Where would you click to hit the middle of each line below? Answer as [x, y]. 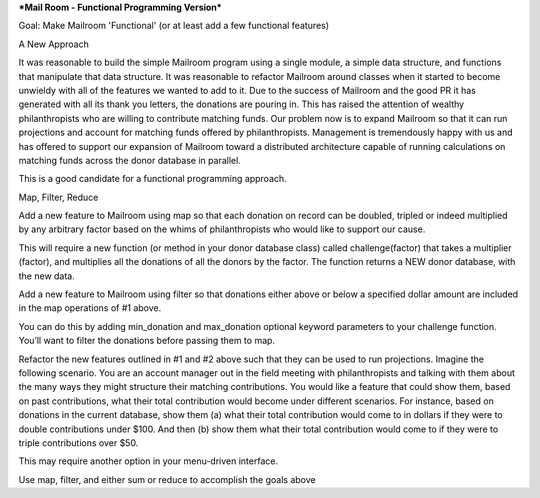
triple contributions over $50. [78, 442]
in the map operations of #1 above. [90, 308]
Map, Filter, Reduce [58, 197]
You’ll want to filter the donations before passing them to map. [146, 341]
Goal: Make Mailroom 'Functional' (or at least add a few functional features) [174, 26]
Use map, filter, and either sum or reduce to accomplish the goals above [167, 479]
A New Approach [53, 44]
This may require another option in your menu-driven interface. [148, 461]
